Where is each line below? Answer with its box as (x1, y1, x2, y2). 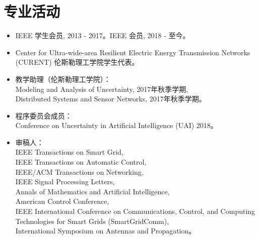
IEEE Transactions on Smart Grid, (15, 147, 123, 157)
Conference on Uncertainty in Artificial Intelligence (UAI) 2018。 (15, 120, 218, 131)
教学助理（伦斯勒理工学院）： (15, 73, 111, 84)
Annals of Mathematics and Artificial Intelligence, (15, 186, 170, 196)
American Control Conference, (15, 196, 109, 206)
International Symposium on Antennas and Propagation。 (15, 225, 196, 236)
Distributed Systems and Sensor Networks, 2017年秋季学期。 (15, 93, 206, 104)
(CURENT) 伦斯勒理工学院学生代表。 (15, 57, 139, 67)
